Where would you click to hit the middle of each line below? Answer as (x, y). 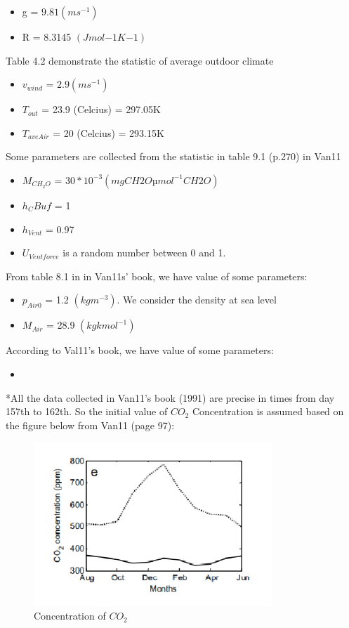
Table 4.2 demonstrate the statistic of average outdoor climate (140, 60)
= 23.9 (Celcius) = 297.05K (101, 109)
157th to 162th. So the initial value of (87, 411)
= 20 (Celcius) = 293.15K (108, 132)
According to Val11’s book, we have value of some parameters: (140, 350)
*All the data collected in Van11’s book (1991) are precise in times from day (170, 397)
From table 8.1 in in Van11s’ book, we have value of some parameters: (157, 276)
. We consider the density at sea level (197, 300)
